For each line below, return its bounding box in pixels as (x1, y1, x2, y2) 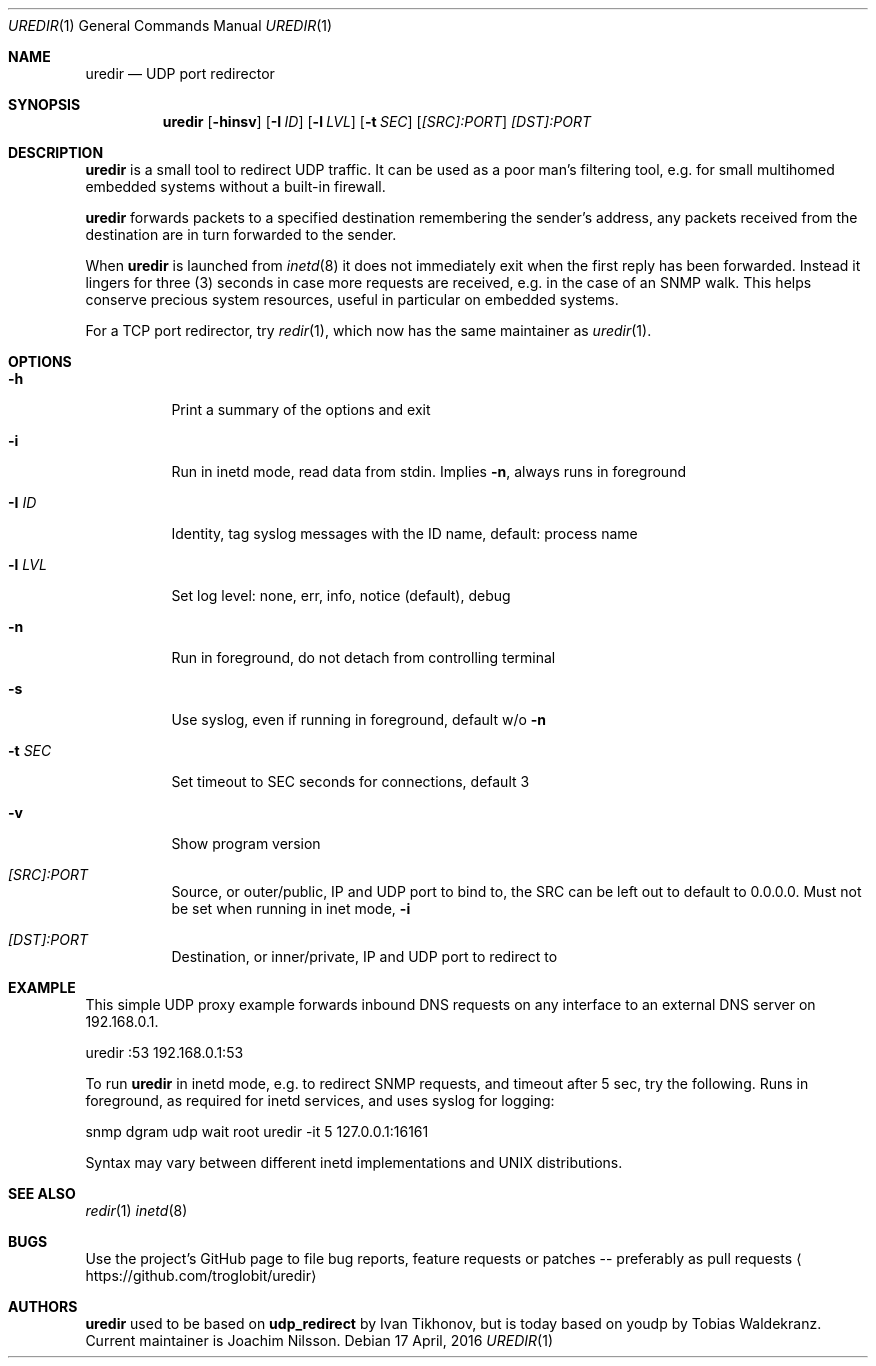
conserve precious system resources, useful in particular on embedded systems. (85, 291, 619, 308)
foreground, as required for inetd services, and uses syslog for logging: (85, 1092, 555, 1109)
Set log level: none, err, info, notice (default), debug (171, 587, 511, 604)
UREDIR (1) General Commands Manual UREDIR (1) (8, 17, 333, 34)
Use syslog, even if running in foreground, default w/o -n (171, 711, 547, 728)
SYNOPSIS (8, 96, 81, 113)
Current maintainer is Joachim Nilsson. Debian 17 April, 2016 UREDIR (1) (85, 1332, 553, 1349)
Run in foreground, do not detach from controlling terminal (171, 649, 556, 666)
